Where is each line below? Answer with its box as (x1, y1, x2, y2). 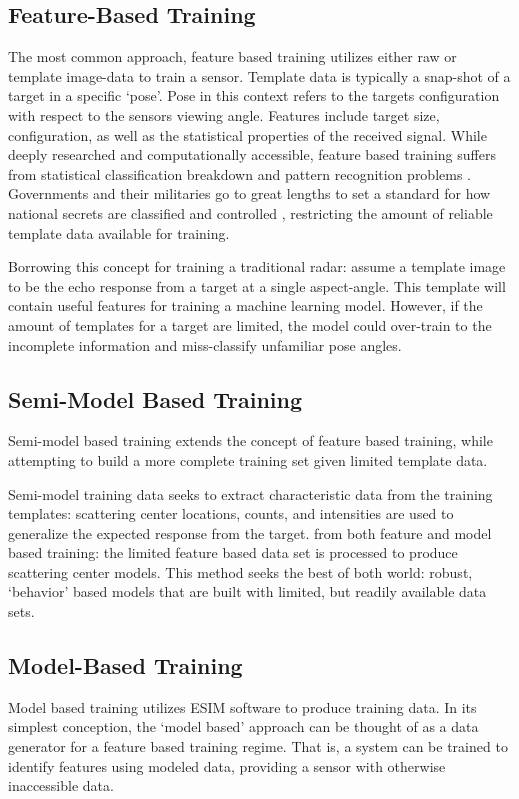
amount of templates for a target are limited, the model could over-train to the (8, 314, 492, 335)
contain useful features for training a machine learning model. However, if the (8, 295, 483, 316)
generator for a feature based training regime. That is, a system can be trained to (8, 736, 508, 757)
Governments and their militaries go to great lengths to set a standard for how (8, 183, 491, 204)
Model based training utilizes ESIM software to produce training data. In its (8, 696, 477, 717)
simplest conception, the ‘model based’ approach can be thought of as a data (8, 716, 479, 737)
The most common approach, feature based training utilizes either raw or (8, 46, 457, 67)
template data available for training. (8, 222, 230, 243)
